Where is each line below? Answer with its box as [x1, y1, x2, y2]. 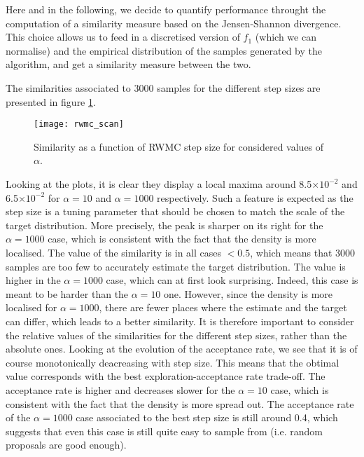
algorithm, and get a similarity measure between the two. [6, 57, 251, 71]
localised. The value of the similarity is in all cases [6, 245, 221, 259]
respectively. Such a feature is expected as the [157, 190, 353, 205]
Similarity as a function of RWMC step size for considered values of [34, 139, 324, 154]
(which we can [255, 29, 316, 44]
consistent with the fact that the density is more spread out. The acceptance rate [6, 396, 354, 411]
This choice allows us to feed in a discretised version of [6, 29, 240, 44]
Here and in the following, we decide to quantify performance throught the [6, 2, 326, 16]
